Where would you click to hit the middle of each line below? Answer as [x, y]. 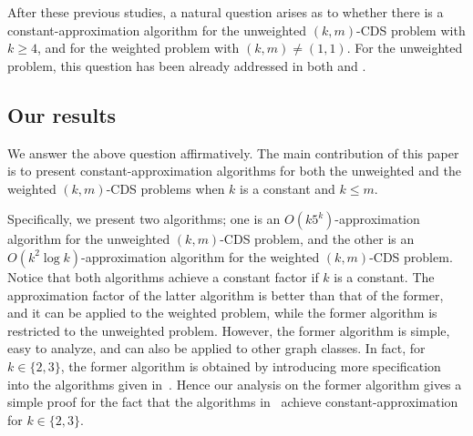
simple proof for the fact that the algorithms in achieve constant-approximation [233, 402]
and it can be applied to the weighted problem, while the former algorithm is [222, 313]
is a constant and [288, 188]
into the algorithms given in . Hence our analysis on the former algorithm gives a [235, 384]
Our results [62, 114]
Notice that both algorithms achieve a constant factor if [163, 276]
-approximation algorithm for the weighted [201, 256]
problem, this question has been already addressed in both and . [187, 65]
